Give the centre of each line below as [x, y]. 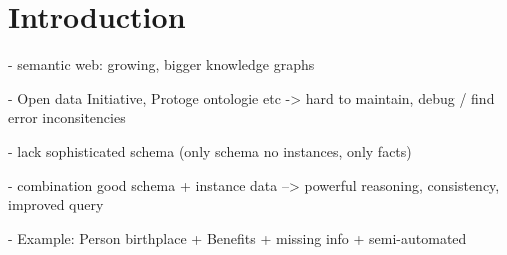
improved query [56, 204]
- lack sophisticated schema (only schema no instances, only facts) [210, 150]
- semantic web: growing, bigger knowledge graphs [161, 64]
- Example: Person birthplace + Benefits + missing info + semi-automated [237, 237]
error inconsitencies [67, 117]
